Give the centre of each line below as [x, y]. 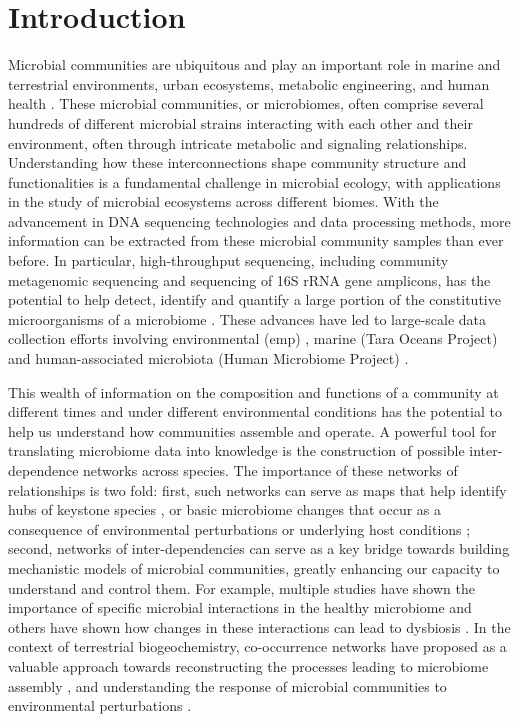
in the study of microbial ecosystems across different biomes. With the [223, 201]
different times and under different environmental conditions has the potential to [255, 411]
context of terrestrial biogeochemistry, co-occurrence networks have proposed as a [257, 646]
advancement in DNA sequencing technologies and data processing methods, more [259, 220]
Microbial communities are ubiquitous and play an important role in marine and [254, 64]
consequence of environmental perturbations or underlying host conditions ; [239, 528]
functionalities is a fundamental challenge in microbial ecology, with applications [254, 181]
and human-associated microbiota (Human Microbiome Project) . [208, 358]
